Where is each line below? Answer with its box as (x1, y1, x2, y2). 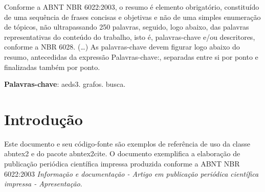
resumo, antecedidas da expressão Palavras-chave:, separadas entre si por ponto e (4, 51, 258, 62)
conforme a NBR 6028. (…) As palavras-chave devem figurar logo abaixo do (4, 41, 240, 52)
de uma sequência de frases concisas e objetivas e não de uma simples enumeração (4, 11, 261, 22)
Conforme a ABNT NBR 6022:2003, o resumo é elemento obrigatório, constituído (4, 2, 259, 12)
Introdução (4, 108, 83, 129)
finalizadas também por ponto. (4, 61, 100, 72)
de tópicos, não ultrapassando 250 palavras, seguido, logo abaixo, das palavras (4, 21, 249, 32)
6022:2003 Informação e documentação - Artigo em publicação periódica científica (4, 168, 259, 179)
